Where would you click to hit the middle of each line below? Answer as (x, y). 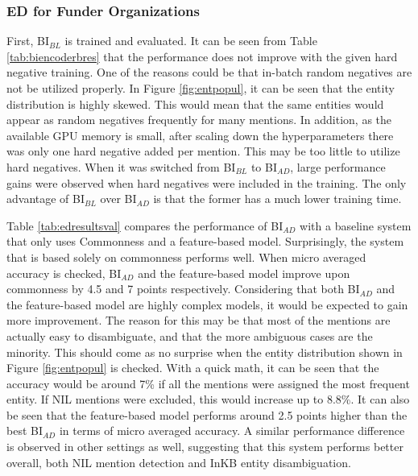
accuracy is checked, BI (64, 273)
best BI (25, 430)
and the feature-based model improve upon (244, 273)
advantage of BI (46, 199)
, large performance (338, 166)
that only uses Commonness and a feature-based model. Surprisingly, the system (205, 241)
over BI (118, 199)
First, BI (28, 41)
